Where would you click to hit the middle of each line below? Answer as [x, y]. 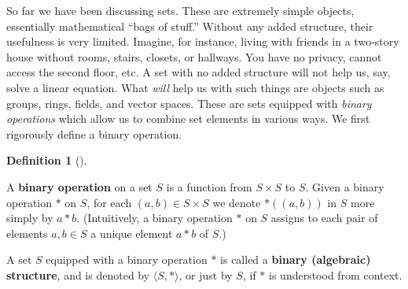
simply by [30, 218]
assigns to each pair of [324, 218]
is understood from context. [336, 274]
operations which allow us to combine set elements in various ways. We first [188, 119]
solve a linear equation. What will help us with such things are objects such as [195, 87]
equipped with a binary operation [127, 259]
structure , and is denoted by [78, 274]
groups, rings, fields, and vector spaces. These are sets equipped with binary [189, 103]
